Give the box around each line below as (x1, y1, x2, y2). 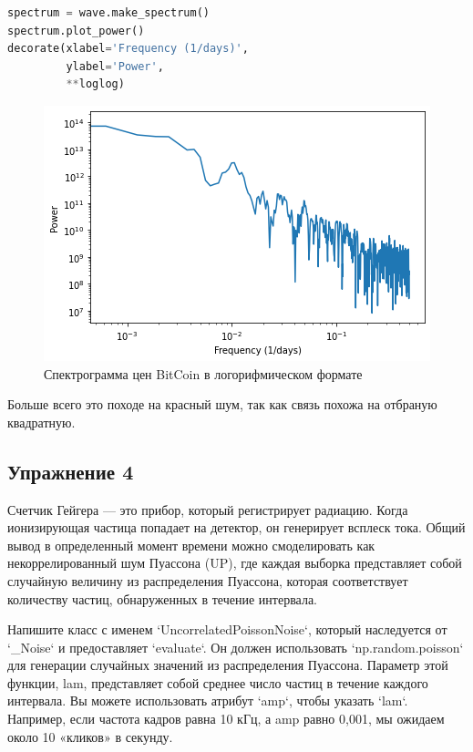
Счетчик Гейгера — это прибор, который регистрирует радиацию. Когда (7, 500, 408, 519)
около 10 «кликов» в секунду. (7, 726, 173, 746)
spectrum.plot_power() (7, 24, 145, 37)
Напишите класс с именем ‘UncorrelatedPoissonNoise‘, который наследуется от (7, 620, 447, 639)
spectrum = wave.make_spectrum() (7, 6, 210, 19)
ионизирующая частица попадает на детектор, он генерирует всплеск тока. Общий (7, 518, 466, 537)
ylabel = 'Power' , (66, 59, 164, 73)
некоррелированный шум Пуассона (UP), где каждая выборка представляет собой (7, 553, 462, 572)
